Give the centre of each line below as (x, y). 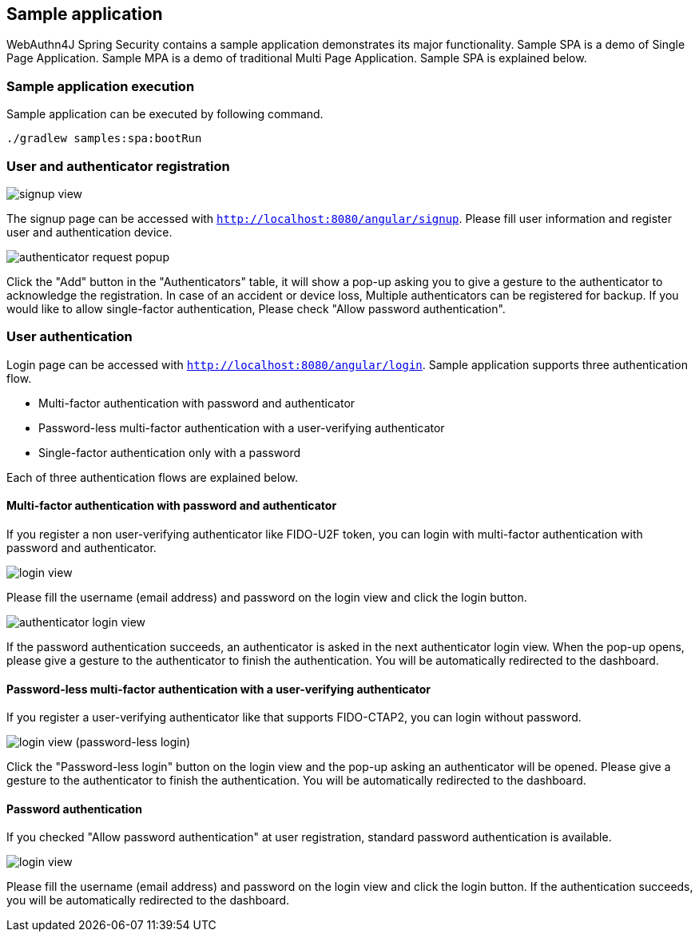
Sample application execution (101, 86)
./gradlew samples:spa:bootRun (104, 139)
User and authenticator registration (118, 166)
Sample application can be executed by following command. (165, 114)
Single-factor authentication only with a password (169, 452)
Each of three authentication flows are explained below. (153, 477)
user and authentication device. (89, 232)
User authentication (70, 337)
